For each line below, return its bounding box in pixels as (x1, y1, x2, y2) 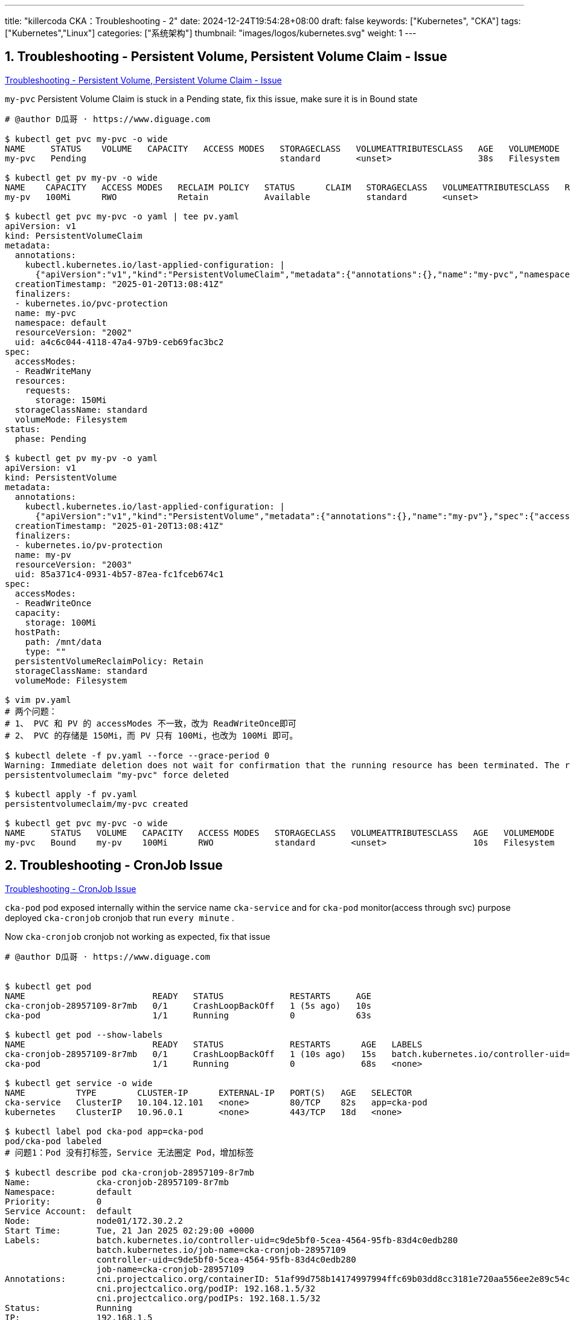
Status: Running (5, 1302, 132, 1313)
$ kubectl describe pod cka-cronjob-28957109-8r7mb (5, 1167, 255, 1177)
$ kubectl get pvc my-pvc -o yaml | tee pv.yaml (5, 211, 239, 221)
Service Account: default (5, 1206, 132, 1216)
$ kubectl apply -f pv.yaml (5, 789, 138, 799)
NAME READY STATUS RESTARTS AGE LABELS (5, 1039, 423, 1049)
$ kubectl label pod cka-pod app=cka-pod (5, 1126, 203, 1136)
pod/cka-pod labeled (5, 1136, 102, 1146)
